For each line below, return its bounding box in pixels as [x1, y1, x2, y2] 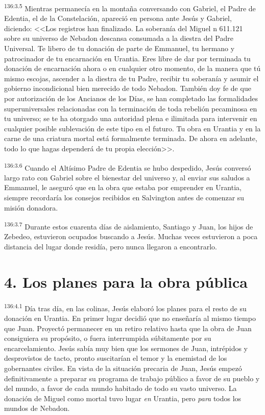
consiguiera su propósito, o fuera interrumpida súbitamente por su [4, 333, 211, 343]
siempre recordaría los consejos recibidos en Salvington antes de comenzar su [4, 192, 245, 202]
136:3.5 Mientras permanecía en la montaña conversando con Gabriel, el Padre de [4, 2, 256, 13]
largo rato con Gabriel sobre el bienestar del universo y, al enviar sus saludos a [4, 172, 250, 182]
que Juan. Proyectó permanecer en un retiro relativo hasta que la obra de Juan [4, 322, 252, 333]
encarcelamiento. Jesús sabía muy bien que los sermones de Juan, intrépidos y [4, 342, 248, 353]
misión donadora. [4, 202, 58, 213]
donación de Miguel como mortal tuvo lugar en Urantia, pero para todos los [4, 393, 242, 403]
